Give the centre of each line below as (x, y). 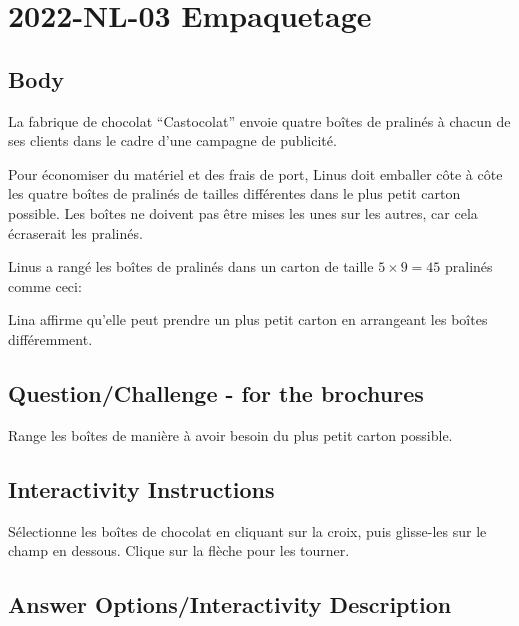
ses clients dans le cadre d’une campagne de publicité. (172, 140)
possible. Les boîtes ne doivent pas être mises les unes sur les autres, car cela (243, 212)
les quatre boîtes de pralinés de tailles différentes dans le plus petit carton (234, 193)
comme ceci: (45, 285)
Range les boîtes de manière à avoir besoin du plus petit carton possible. (230, 434)
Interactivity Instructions (141, 488)
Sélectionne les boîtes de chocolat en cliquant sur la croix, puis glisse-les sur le (247, 530)
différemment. (50, 338)
